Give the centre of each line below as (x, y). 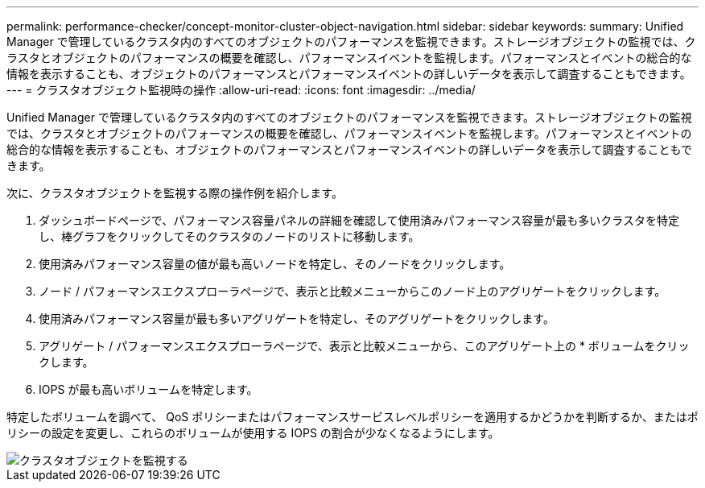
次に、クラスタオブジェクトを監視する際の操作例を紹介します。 (175, 193)
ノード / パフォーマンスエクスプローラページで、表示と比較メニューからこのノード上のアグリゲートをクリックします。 (352, 291)
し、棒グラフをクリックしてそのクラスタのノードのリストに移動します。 (229, 236)
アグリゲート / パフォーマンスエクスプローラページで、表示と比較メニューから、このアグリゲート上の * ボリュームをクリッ (364, 346)
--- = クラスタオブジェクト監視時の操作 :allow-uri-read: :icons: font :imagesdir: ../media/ (241, 90)
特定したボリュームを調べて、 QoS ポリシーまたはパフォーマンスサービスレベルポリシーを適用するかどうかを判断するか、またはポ (352, 417)
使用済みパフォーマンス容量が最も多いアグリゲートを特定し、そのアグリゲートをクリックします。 (297, 318)
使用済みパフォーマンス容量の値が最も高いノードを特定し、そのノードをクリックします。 (275, 264)
